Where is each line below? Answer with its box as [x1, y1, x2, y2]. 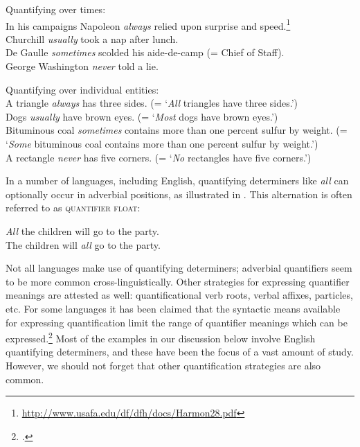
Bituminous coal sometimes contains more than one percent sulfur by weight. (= [6, 123, 348, 137]
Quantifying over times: [6, 2, 106, 16]
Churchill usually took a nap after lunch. [6, 31, 179, 46]
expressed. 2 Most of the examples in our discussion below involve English [6, 329, 316, 345]
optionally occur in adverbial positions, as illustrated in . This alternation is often [6, 186, 352, 201]
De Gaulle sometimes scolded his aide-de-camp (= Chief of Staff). [6, 45, 285, 60]
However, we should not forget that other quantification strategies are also [6, 358, 321, 372]
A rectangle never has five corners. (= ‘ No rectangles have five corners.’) [6, 150, 312, 164]
